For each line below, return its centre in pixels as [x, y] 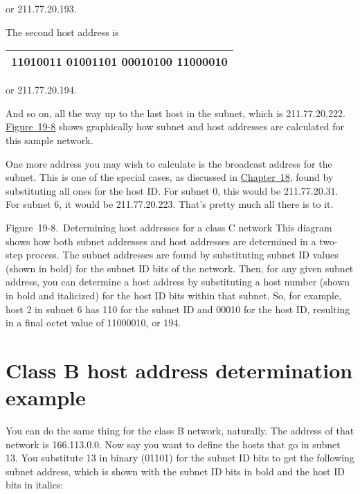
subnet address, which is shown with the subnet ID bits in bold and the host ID [175, 471]
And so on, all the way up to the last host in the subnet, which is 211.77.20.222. [175, 113]
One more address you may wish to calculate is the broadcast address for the [169, 163]
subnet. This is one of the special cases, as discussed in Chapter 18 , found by [170, 177]
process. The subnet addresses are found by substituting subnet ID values [182, 255]
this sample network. [49, 140]
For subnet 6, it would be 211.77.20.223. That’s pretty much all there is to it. [170, 204]
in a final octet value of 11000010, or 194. [93, 323]
